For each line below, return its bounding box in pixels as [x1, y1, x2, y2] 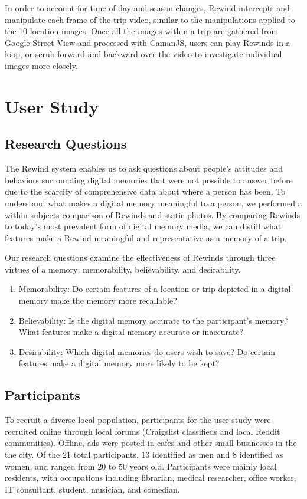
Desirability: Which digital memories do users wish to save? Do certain [18, 345, 275, 357]
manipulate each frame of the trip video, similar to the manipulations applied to [5, 13, 295, 25]
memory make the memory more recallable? [18, 294, 177, 307]
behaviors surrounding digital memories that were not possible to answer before [5, 173, 293, 186]
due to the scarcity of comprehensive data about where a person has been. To [5, 185, 286, 198]
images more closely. [5, 59, 78, 71]
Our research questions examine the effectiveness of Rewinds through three [5, 251, 276, 264]
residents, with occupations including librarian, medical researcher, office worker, [5, 471, 296, 484]
